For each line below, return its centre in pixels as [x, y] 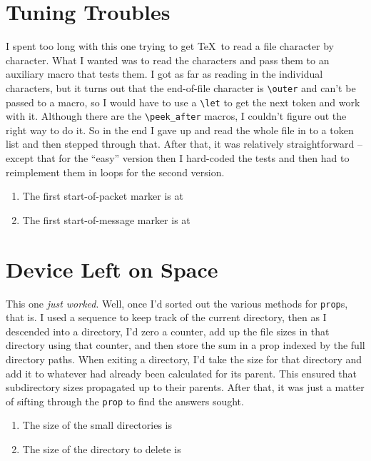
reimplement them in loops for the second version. [115, 172]
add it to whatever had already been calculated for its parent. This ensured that [181, 373]
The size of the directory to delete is [102, 449]
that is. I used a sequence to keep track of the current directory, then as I [166, 317]
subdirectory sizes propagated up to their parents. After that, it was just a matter [185, 387]
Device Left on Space [112, 269]
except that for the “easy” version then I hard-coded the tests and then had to [178, 158]
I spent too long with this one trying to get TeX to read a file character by [170, 46]
